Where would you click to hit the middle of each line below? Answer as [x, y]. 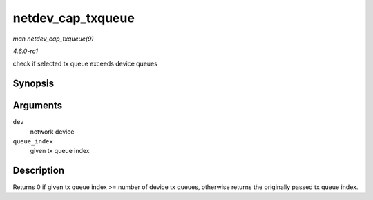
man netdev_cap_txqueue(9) [54, 39]
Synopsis [34, 84]
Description [39, 171]
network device [52, 132]
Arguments [38, 106]
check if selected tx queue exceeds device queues [85, 64]
